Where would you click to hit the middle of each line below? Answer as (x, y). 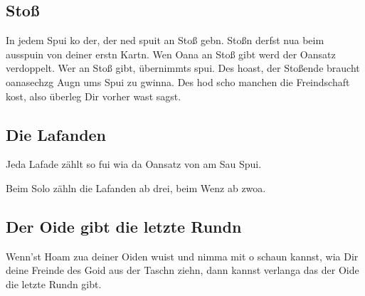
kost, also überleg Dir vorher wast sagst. (94, 96)
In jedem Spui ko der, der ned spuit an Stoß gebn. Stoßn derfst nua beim (165, 40)
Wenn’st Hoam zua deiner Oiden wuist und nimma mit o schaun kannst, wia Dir (182, 256)
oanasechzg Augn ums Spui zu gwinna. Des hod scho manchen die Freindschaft (178, 81)
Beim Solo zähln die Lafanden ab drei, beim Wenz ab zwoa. (136, 187)
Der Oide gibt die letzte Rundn (124, 226)
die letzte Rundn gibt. (54, 284)
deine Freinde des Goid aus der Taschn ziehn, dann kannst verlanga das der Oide (182, 270)
